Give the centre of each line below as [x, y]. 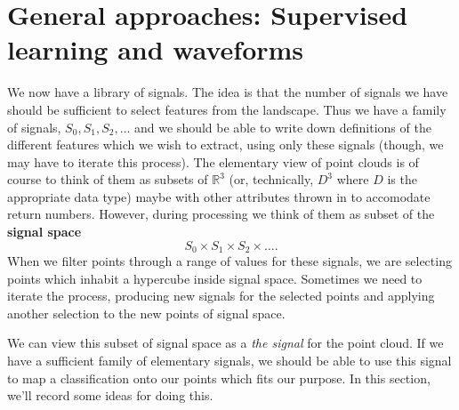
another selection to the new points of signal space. [146, 313]
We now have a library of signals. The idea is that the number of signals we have [228, 92]
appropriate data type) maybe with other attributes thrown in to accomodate [219, 196]
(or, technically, [271, 179]
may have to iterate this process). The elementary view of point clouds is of [213, 161]
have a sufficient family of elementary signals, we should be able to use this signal [229, 361]
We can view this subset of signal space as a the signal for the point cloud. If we [225, 343]
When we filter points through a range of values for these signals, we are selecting [229, 261]
